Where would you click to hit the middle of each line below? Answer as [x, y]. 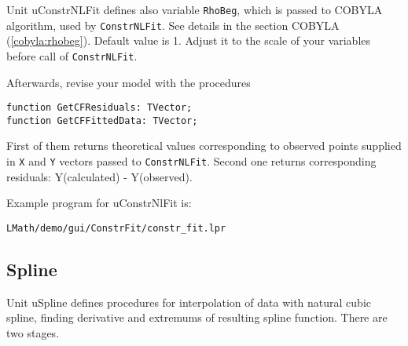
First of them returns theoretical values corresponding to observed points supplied [204, 146]
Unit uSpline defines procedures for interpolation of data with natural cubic [189, 302]
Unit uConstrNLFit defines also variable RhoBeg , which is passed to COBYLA [195, 9]
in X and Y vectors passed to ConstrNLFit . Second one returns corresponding [191, 161]
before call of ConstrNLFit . [72, 55]
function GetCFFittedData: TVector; [102, 120]
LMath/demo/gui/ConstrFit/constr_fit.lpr [116, 228]
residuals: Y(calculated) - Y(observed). [99, 176]
